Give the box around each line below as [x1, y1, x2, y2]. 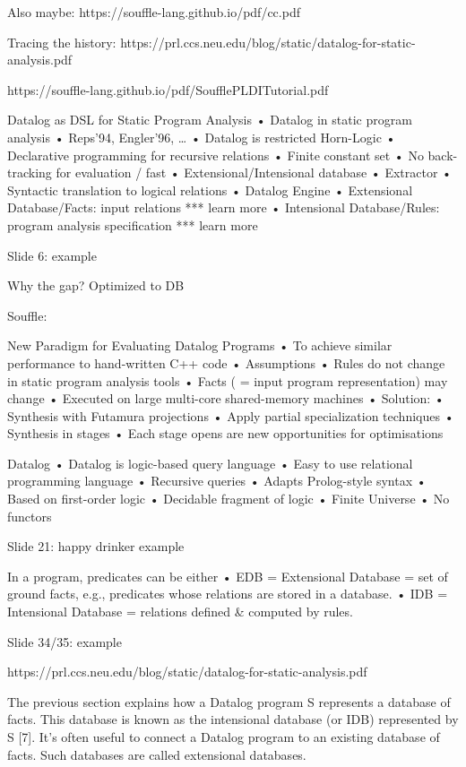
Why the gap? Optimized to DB [7, 276, 185, 295]
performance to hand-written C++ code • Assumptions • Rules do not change [7, 353, 445, 372]
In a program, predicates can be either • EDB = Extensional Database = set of [7, 566, 448, 585]
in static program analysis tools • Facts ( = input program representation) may [7, 371, 448, 390]
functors [7, 506, 52, 525]
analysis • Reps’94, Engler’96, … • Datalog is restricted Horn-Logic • [7, 127, 396, 146]
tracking [7, 163, 52, 182]
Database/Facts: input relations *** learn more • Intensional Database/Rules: [7, 198, 440, 217]
